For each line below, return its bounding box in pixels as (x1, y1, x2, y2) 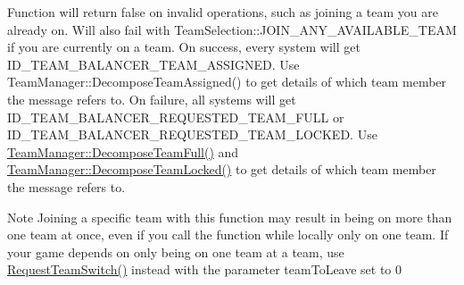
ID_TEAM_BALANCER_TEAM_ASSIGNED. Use (7, 54, 300, 73)
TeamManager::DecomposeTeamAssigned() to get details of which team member (7, 72, 447, 91)
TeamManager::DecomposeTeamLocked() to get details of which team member (7, 160, 436, 179)
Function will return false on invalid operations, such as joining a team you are (7, 3, 438, 21)
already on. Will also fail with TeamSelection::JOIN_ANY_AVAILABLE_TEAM (7, 20, 457, 38)
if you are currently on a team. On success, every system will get (7, 38, 360, 56)
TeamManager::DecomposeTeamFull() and (7, 142, 239, 161)
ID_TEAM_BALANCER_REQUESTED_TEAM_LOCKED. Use (7, 125, 377, 144)
